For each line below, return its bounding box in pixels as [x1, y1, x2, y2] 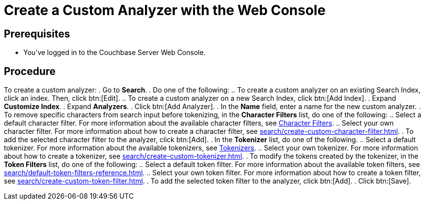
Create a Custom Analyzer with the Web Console [4, 2, 326, 19]
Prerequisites [4, 27, 70, 40]
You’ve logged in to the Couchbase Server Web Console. [23, 48, 206, 57]
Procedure [4, 65, 56, 77]
